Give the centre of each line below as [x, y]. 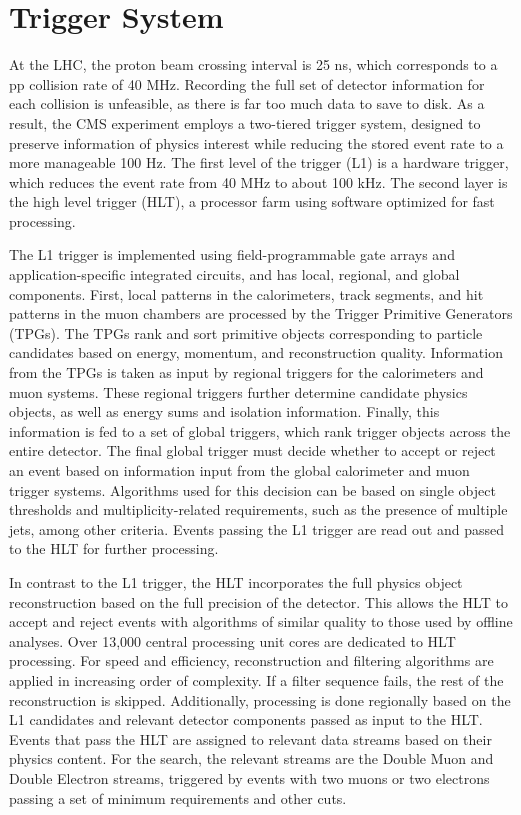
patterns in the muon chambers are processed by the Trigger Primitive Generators [261, 313]
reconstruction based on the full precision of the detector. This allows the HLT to [258, 601]
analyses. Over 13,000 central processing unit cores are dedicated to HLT [232, 640]
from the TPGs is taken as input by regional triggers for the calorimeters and [246, 372]
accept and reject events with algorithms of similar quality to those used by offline [261, 621]
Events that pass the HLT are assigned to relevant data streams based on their [250, 738]
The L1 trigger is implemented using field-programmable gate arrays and [232, 254]
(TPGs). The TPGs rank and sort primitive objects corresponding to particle [246, 332]
